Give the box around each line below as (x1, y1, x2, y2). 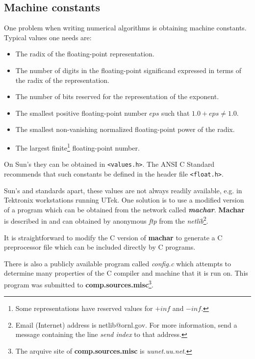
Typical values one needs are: (4, 32, 92, 42)
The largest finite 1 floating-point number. (15, 141, 140, 153)
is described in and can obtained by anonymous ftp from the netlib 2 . (4, 214, 208, 226)
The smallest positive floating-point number (15, 107, 147, 118)
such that (161, 107, 190, 118)
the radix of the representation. (15, 75, 109, 85)
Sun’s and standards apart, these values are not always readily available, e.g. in (4, 185, 242, 195)
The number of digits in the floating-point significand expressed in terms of (15, 65, 241, 75)
